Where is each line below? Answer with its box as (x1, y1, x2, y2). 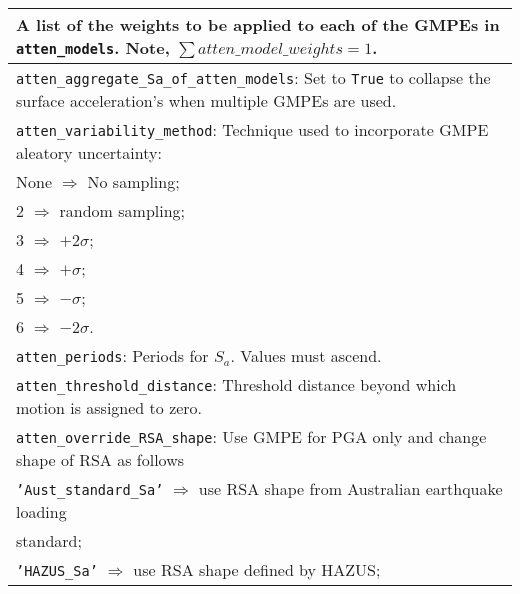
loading (16, 500, 67, 523)
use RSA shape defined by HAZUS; (133, 558, 381, 581)
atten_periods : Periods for (16, 344, 209, 367)
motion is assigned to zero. (16, 396, 203, 419)
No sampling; (87, 170, 180, 193)
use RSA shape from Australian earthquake (198, 477, 503, 500)
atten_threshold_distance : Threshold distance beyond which (16, 373, 457, 396)
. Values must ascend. (230, 344, 382, 367)
